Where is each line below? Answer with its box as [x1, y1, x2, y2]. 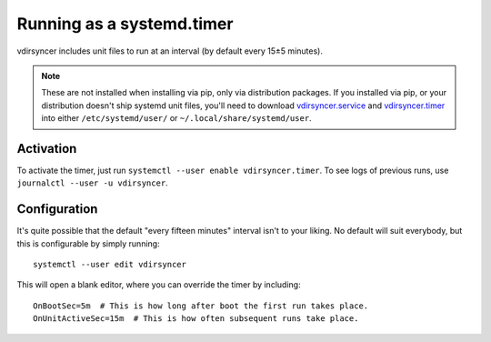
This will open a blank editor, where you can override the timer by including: [16, 279, 301, 290]
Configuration [16, 201, 98, 217]
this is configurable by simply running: [16, 237, 160, 249]
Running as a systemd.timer [16, 14, 234, 34]
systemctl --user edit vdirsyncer [33, 259, 186, 270]
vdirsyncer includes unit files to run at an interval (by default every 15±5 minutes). [16, 45, 323, 56]
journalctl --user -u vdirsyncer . [16, 177, 168, 188]
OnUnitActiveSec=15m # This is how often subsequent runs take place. [33, 314, 359, 324]
